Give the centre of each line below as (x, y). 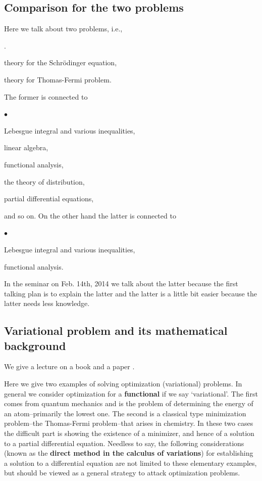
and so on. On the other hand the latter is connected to (90, 215)
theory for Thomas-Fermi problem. (58, 79)
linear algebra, (26, 147)
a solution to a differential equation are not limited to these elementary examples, (130, 463)
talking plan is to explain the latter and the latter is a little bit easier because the (130, 293)
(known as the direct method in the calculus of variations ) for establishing (129, 453)
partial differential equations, (49, 199)
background (35, 345)
